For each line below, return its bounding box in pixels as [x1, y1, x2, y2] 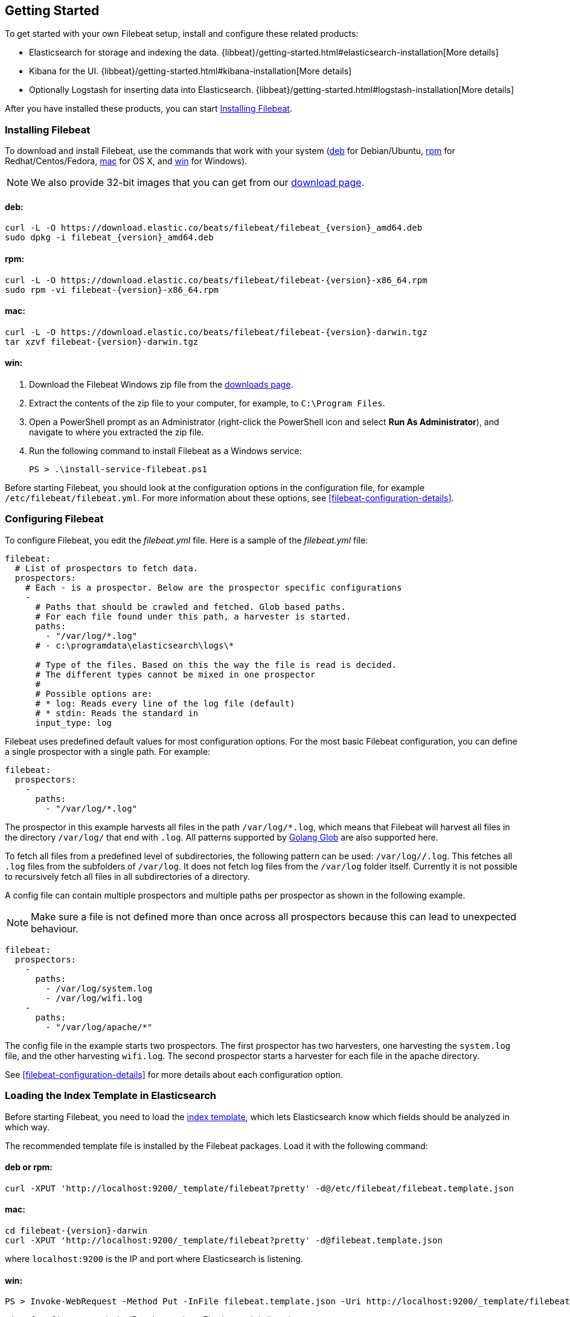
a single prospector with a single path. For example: [5, 746, 211, 757]
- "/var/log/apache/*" [45, 1022, 153, 1032]
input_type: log [35, 717, 112, 728]
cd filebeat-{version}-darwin [5, 1225, 148, 1235]
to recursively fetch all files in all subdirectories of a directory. [5, 871, 250, 882]
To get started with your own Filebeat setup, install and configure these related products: [5, 28, 359, 39]
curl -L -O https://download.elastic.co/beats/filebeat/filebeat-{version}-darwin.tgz [5, 327, 427, 337]
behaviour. [31, 922, 78, 935]
